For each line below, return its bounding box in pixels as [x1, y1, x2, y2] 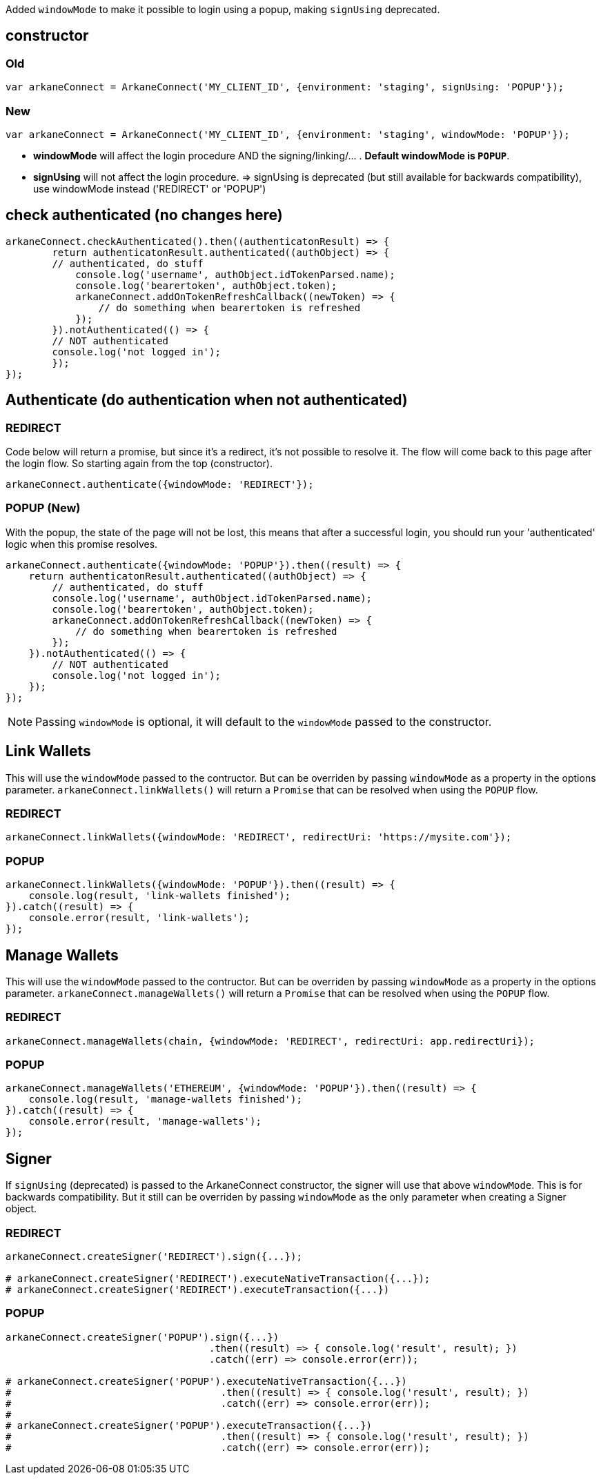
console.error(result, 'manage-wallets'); [28, 1116, 262, 1127]
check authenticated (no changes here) [6, 206, 283, 224]
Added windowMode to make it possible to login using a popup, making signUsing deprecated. [6, 3, 440, 15]
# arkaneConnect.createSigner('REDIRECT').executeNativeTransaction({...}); [6, 1273, 431, 1285]
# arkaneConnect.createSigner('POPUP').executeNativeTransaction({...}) [6, 1375, 407, 1387]
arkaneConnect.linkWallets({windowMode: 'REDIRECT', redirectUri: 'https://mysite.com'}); [6, 831, 512, 843]
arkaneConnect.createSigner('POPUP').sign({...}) [6, 1331, 279, 1343]
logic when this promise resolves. [6, 537, 158, 550]
